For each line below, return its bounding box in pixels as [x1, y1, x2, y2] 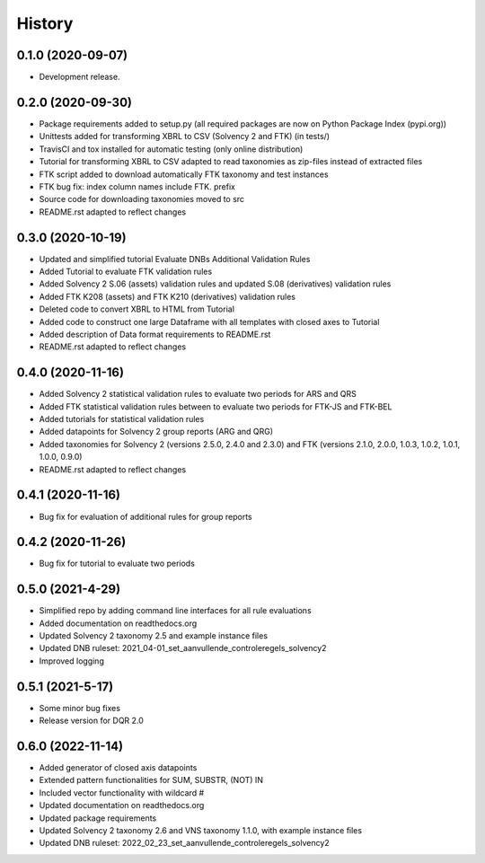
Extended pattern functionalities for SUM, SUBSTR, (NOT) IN [39, 775, 264, 786]
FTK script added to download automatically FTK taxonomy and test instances [39, 169, 329, 180]
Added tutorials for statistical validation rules [39, 414, 205, 425]
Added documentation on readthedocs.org [39, 618, 198, 629]
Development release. [39, 72, 120, 83]
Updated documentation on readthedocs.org [39, 800, 205, 811]
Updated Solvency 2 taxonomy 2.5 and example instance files [39, 630, 269, 641]
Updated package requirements [39, 813, 157, 823]
